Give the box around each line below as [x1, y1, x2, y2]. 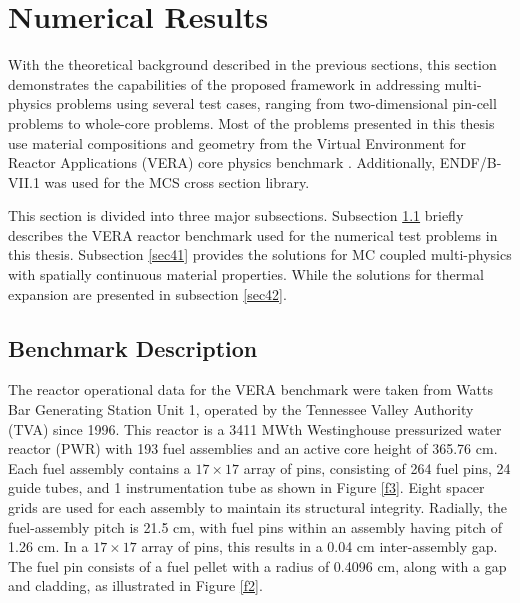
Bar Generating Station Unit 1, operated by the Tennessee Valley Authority [8, 399, 474, 420]
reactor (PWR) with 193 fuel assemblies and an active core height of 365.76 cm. [8, 438, 498, 459]
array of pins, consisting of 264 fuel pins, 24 [243, 457, 511, 478]
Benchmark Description [8, 332, 258, 363]
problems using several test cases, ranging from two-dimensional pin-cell [56, 93, 497, 114]
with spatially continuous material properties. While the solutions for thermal [8, 264, 484, 285]
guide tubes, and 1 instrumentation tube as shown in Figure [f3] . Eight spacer [8, 477, 485, 498]
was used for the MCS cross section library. [44, 171, 310, 192]
